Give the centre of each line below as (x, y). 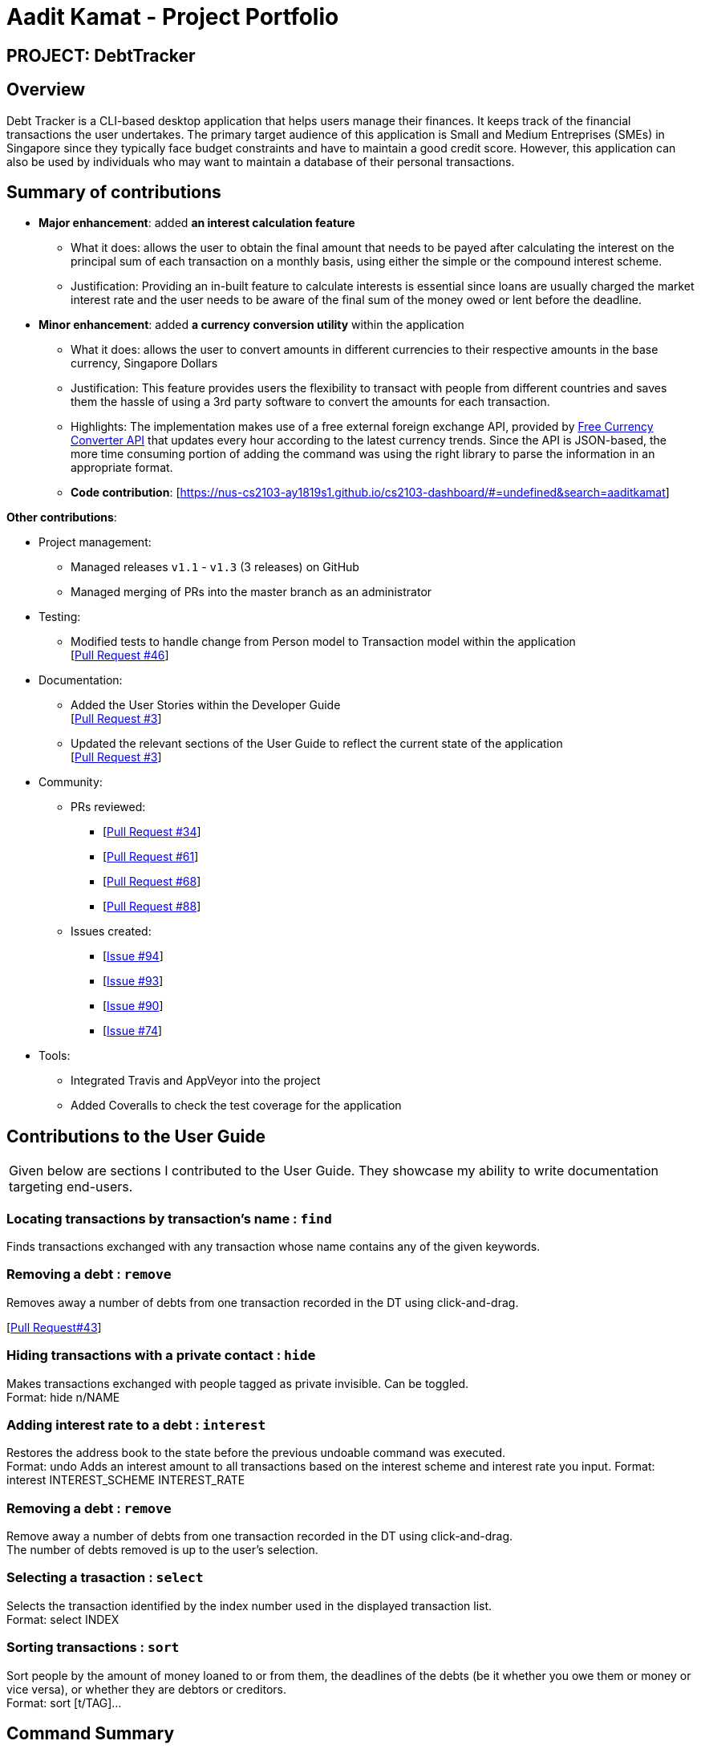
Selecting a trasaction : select (105, 1578)
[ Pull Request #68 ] (152, 882)
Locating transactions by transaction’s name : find (169, 1218)
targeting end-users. (71, 1187)
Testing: (60, 617)
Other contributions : (62, 517)
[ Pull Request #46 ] (120, 655)
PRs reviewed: (108, 807)
